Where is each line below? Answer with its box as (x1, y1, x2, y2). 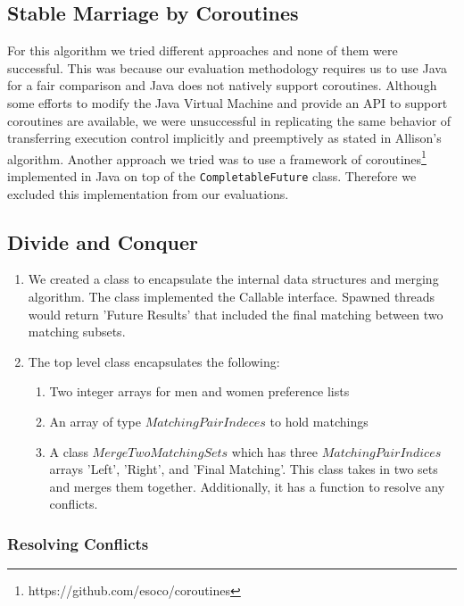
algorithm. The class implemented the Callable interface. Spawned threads (28, 287, 435, 306)
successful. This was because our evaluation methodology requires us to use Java (7, 58, 447, 77)
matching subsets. (28, 322, 126, 341)
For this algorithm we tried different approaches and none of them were (7, 41, 398, 60)
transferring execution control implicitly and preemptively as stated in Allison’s (7, 129, 442, 147)
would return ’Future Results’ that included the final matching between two (28, 304, 443, 323)
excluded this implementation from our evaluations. (7, 184, 289, 203)
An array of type (49, 412, 141, 431)
